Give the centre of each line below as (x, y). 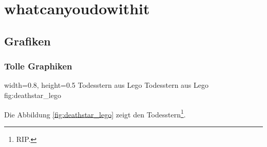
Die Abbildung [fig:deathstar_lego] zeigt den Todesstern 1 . (95, 113)
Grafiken (27, 41)
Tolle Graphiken (38, 66)
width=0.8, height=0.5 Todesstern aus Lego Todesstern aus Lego (107, 85)
